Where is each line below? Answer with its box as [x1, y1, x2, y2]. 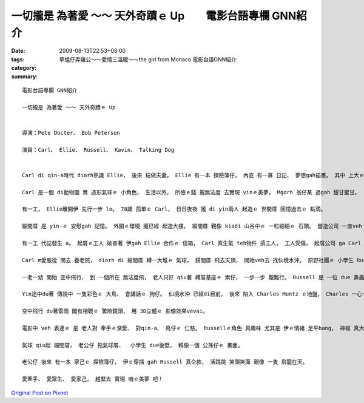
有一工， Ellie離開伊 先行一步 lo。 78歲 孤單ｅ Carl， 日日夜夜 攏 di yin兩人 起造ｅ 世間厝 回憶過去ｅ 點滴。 [22, 206, 326, 212]
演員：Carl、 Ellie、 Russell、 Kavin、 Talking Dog [22, 146, 175, 153]
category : [11, 64, 37, 72]
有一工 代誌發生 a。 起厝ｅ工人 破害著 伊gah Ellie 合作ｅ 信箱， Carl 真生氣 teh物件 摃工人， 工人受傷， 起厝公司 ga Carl [22, 240, 362, 246]
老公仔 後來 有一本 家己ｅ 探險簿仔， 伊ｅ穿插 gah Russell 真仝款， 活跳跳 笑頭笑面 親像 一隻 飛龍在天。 [22, 359, 308, 365]
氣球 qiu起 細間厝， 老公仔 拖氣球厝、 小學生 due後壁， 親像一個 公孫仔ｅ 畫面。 [22, 342, 243, 348]
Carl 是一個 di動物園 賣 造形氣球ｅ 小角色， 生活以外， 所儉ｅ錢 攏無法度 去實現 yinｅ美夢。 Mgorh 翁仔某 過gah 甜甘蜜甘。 [22, 189, 360, 195]
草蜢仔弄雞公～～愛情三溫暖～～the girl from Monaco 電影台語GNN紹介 [59, 55, 237, 63]
